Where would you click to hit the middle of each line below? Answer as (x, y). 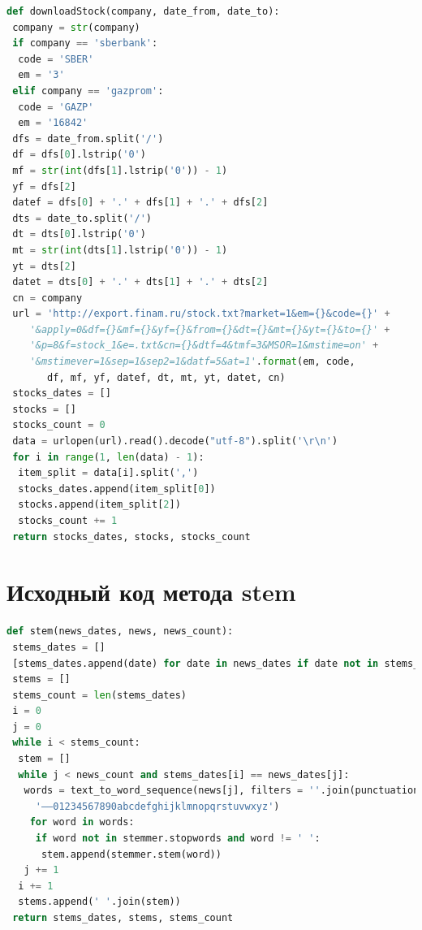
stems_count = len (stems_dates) (99, 695)
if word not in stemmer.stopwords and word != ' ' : (178, 839)
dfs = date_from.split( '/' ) (88, 138)
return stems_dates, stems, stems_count (123, 918)
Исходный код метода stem (151, 592)
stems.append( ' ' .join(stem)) (99, 902)
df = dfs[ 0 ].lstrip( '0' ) (79, 155)
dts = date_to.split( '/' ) (82, 218)
